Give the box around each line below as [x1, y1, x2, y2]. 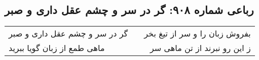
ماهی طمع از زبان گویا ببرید [9, 42, 105, 54]
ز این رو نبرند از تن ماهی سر [150, 42, 251, 54]
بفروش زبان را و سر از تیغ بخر [144, 27, 251, 39]
